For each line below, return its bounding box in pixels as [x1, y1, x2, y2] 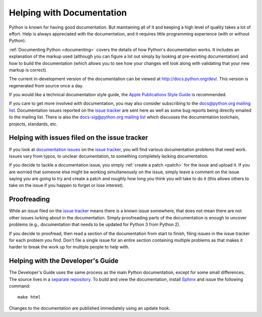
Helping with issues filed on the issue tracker [9, 133, 148, 142]
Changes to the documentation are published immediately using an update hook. [9, 305, 171, 311]
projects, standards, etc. [9, 121, 58, 127]
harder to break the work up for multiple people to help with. [9, 244, 130, 250]
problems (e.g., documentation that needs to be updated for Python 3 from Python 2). [9, 221, 180, 228]
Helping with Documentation [9, 7, 127, 18]
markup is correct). [9, 67, 48, 73]
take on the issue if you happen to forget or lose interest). [9, 183, 124, 188]
